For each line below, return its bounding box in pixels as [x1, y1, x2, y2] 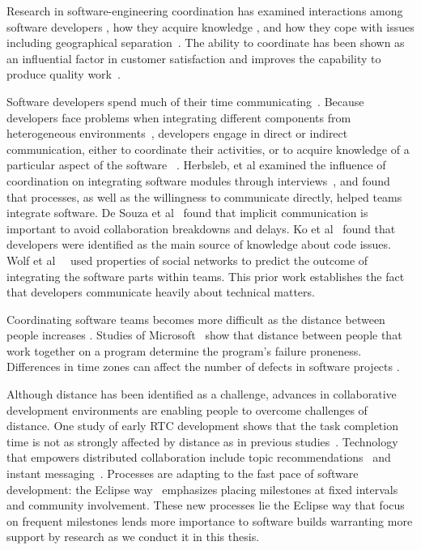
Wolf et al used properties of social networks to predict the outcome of [6, 251, 368, 268]
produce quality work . [6, 66, 121, 83]
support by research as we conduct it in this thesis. [6, 528, 260, 545]
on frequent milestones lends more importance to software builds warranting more [6, 512, 413, 529]
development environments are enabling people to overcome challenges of [6, 401, 368, 418]
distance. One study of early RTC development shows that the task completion [6, 417, 398, 434]
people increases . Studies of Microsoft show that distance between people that [6, 326, 402, 343]
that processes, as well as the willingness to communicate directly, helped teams [6, 188, 402, 205]
